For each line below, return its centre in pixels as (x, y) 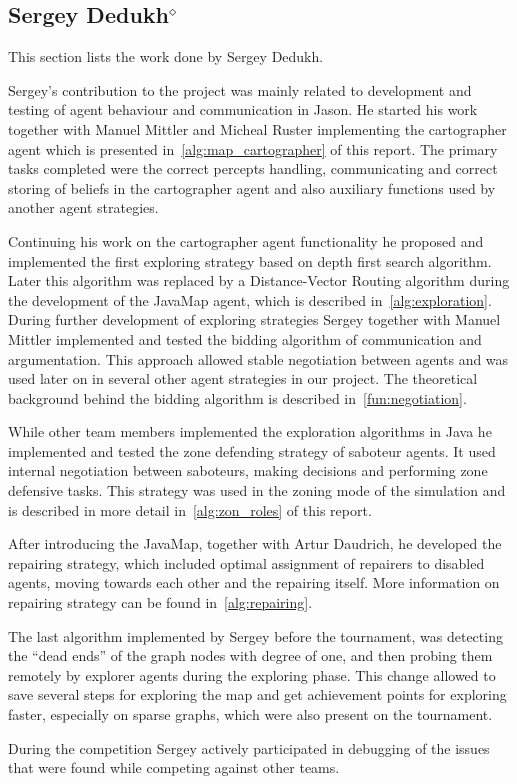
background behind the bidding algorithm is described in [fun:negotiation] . (237, 397)
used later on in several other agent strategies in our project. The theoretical (243, 378)
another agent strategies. (83, 207)
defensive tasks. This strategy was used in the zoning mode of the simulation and (257, 490)
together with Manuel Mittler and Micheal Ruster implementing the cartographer (257, 128)
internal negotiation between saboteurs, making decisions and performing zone (248, 470)
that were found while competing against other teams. (174, 767)
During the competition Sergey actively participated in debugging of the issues (249, 747)
